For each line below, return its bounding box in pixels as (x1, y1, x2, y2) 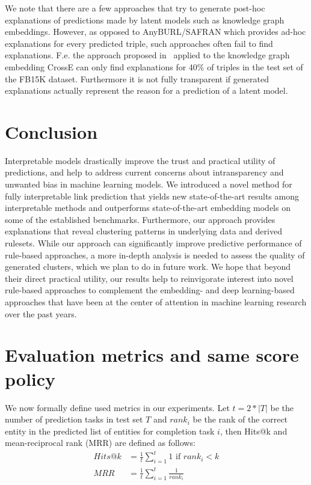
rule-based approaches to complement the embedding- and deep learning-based (5, 284, 295, 296)
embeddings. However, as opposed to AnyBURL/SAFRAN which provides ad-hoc (5, 25, 306, 38)
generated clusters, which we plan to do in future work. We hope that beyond (5, 260, 291, 273)
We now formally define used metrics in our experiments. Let (5, 401, 230, 413)
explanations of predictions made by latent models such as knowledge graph (5, 13, 285, 26)
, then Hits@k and (220, 424, 288, 437)
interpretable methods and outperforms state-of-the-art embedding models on (5, 201, 291, 214)
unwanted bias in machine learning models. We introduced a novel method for (5, 178, 292, 191)
